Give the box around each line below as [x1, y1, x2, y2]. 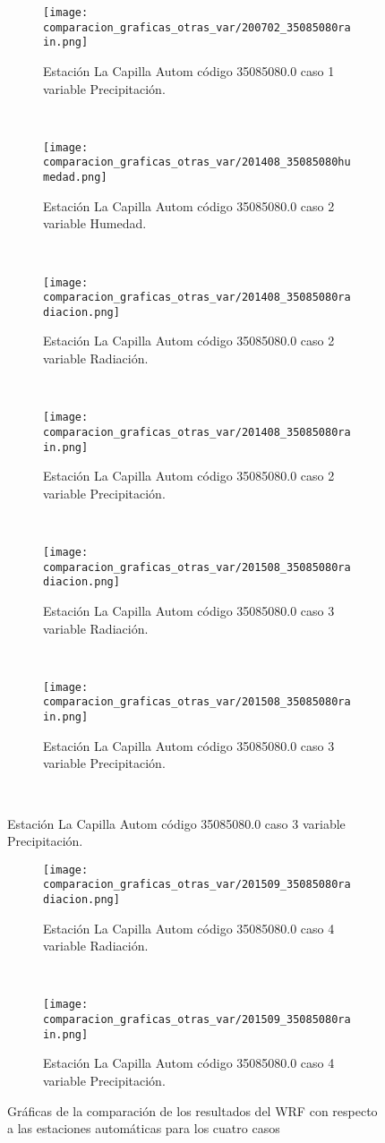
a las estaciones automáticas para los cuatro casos [7, 1119, 280, 1138]
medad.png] [43, 171, 107, 184]
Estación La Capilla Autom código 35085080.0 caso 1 [43, 61, 335, 80]
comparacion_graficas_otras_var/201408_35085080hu [43, 156, 351, 169]
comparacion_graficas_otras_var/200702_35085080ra [43, 21, 351, 34]
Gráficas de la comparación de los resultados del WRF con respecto [7, 1101, 378, 1120]
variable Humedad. [43, 214, 147, 233]
